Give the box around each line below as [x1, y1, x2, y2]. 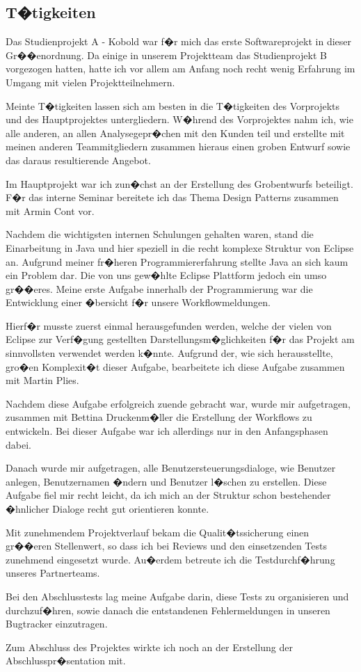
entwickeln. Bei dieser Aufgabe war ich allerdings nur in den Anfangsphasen [6, 424, 328, 438]
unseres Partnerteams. [6, 566, 100, 580]
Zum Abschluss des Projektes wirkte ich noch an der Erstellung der [6, 639, 293, 654]
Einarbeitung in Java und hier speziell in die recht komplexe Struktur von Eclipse [6, 240, 354, 255]
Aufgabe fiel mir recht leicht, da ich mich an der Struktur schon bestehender [6, 488, 331, 502]
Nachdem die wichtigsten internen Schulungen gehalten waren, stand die [6, 227, 314, 241]
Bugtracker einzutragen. [6, 616, 108, 631]
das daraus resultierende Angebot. [6, 152, 151, 167]
